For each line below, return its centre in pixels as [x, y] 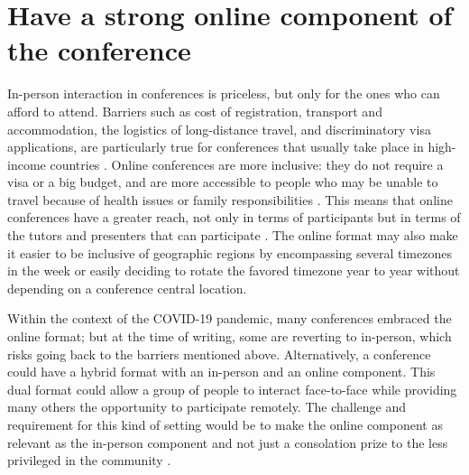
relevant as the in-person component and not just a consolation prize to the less [228, 442]
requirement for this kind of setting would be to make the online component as [225, 424]
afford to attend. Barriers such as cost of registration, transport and [195, 111]
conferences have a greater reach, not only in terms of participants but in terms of [234, 217]
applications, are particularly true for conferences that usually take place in [216, 147]
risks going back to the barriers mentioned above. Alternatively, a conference [219, 354]
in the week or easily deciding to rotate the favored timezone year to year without [234, 270]
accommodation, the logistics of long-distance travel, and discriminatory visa [219, 129]
